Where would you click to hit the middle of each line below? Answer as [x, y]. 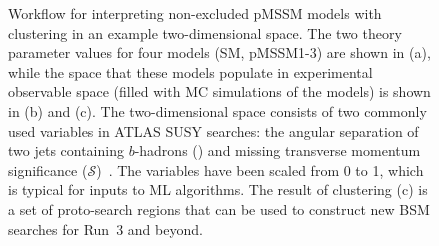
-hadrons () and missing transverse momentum [277, 150]
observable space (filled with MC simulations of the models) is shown [219, 91]
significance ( [48, 169]
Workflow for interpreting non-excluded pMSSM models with [195, 13]
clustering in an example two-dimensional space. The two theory [205, 32]
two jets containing [66, 150]
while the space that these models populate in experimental [190, 71]
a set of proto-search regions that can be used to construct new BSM [219, 208]
